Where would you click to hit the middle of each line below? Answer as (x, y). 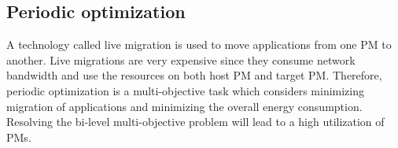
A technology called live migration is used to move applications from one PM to (199, 44)
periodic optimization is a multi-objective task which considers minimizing (185, 90)
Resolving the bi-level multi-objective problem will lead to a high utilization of (195, 122)
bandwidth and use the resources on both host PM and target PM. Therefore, (194, 75)
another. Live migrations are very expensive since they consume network (181, 59)
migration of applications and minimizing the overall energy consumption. (184, 106)
